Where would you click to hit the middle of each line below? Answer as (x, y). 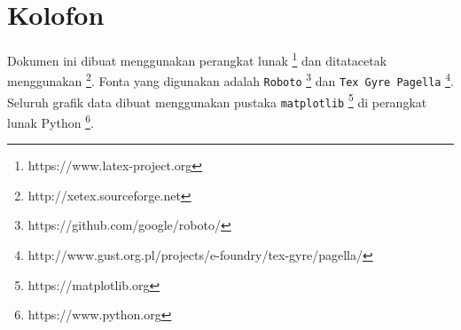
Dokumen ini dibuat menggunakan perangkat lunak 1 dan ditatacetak (197, 59)
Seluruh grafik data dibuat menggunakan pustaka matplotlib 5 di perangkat (217, 100)
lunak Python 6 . (51, 121)
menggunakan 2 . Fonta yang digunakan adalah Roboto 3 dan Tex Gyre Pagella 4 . (230, 80)
